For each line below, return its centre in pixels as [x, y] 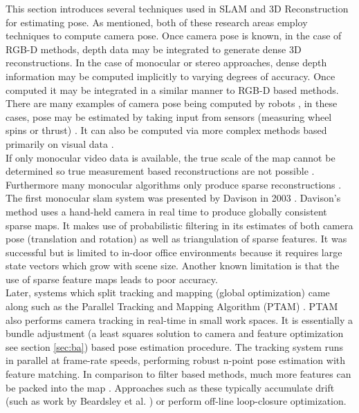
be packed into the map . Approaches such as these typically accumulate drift [170, 387]
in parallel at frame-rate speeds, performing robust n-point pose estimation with [176, 360]
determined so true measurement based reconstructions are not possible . [160, 171]
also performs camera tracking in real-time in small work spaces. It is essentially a [179, 319]
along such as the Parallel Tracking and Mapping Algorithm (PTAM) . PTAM [172, 306]
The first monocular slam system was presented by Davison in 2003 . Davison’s [173, 198]
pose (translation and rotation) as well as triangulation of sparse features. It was [176, 239]
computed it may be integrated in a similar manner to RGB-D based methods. [172, 89]
